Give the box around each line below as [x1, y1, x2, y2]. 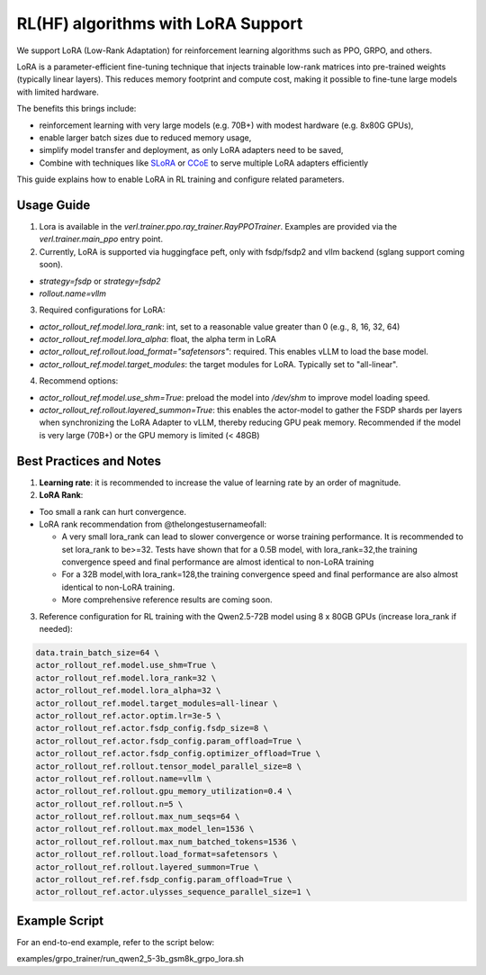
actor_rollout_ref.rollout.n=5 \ [35, 799, 184, 809]
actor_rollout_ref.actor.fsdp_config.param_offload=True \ [35, 736, 301, 746]
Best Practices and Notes [16, 453, 162, 468]
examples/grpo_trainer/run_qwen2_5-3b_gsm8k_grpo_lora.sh [16, 953, 245, 964]
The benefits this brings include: [16, 104, 137, 114]
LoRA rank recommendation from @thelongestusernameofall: [39, 519, 267, 529]
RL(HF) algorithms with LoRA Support [16, 14, 303, 33]
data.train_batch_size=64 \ [35, 648, 159, 658]
